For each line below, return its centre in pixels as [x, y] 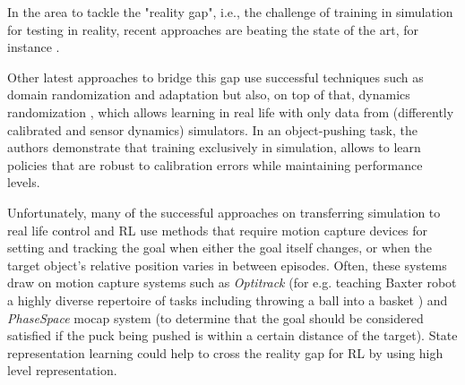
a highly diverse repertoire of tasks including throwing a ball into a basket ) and [228, 299]
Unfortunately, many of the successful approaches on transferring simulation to [224, 212]
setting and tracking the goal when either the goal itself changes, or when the [220, 248]
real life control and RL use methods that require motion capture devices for [218, 230]
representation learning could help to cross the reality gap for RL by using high [225, 352]
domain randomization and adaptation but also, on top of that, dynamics [209, 94]
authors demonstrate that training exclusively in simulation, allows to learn [214, 147]
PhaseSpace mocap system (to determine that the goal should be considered [215, 317]
